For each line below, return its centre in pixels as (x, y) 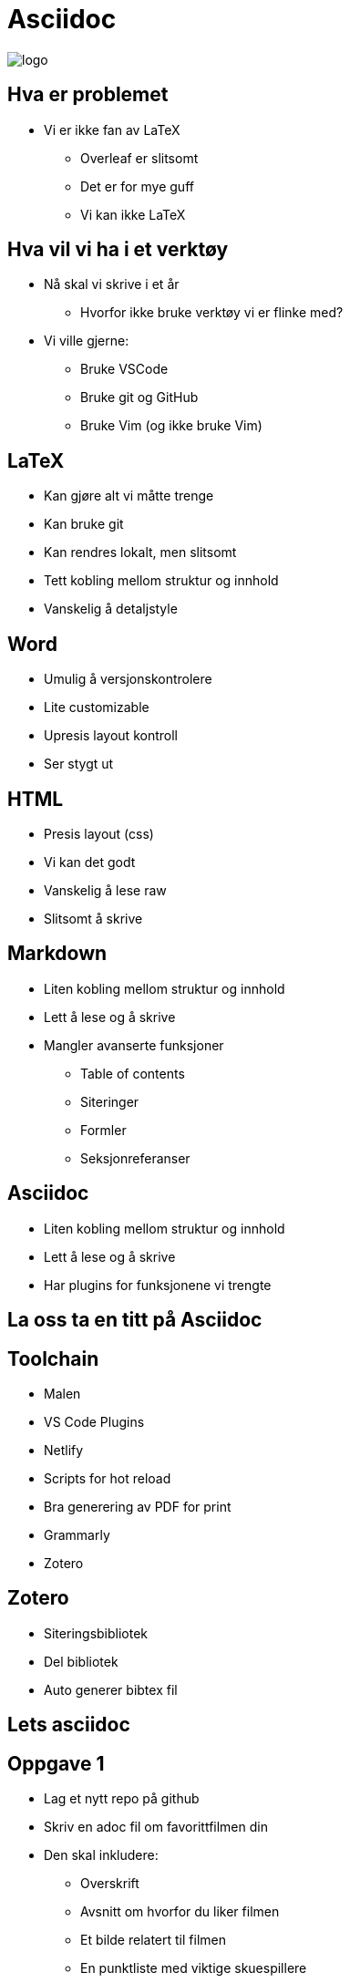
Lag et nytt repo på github (122, 1799)
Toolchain (53, 1358)
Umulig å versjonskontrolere (128, 679)
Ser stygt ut (79, 764)
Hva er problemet (88, 95)
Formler (103, 1130)
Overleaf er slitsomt (139, 158)
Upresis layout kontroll (111, 736)
